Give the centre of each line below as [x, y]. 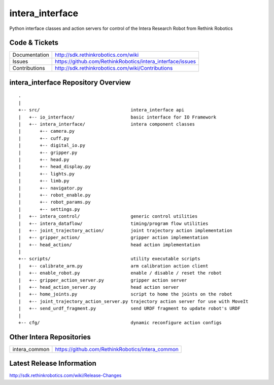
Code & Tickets [34, 43]
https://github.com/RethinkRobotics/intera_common [117, 349]
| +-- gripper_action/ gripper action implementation [113, 238]
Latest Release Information [53, 363]
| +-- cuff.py [44, 138]
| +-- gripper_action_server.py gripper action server [103, 280]
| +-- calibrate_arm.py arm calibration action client [113, 266]
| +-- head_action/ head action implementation [109, 245]
